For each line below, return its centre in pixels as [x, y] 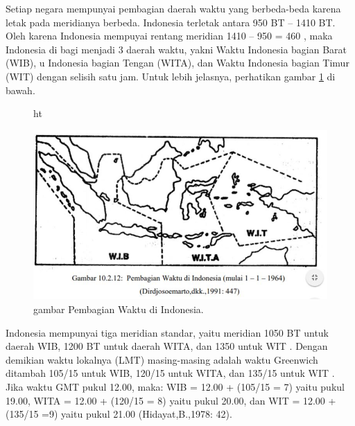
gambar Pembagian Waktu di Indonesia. [119, 309]
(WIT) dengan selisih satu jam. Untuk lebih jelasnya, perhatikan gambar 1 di [171, 76]
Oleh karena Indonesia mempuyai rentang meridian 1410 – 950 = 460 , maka [169, 36]
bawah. [20, 90]
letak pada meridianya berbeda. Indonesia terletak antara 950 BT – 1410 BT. [171, 22]
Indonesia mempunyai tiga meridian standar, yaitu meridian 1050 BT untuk [167, 332]
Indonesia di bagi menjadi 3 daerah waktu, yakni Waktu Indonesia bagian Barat [176, 49]
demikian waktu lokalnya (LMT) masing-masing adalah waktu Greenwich [162, 359]
